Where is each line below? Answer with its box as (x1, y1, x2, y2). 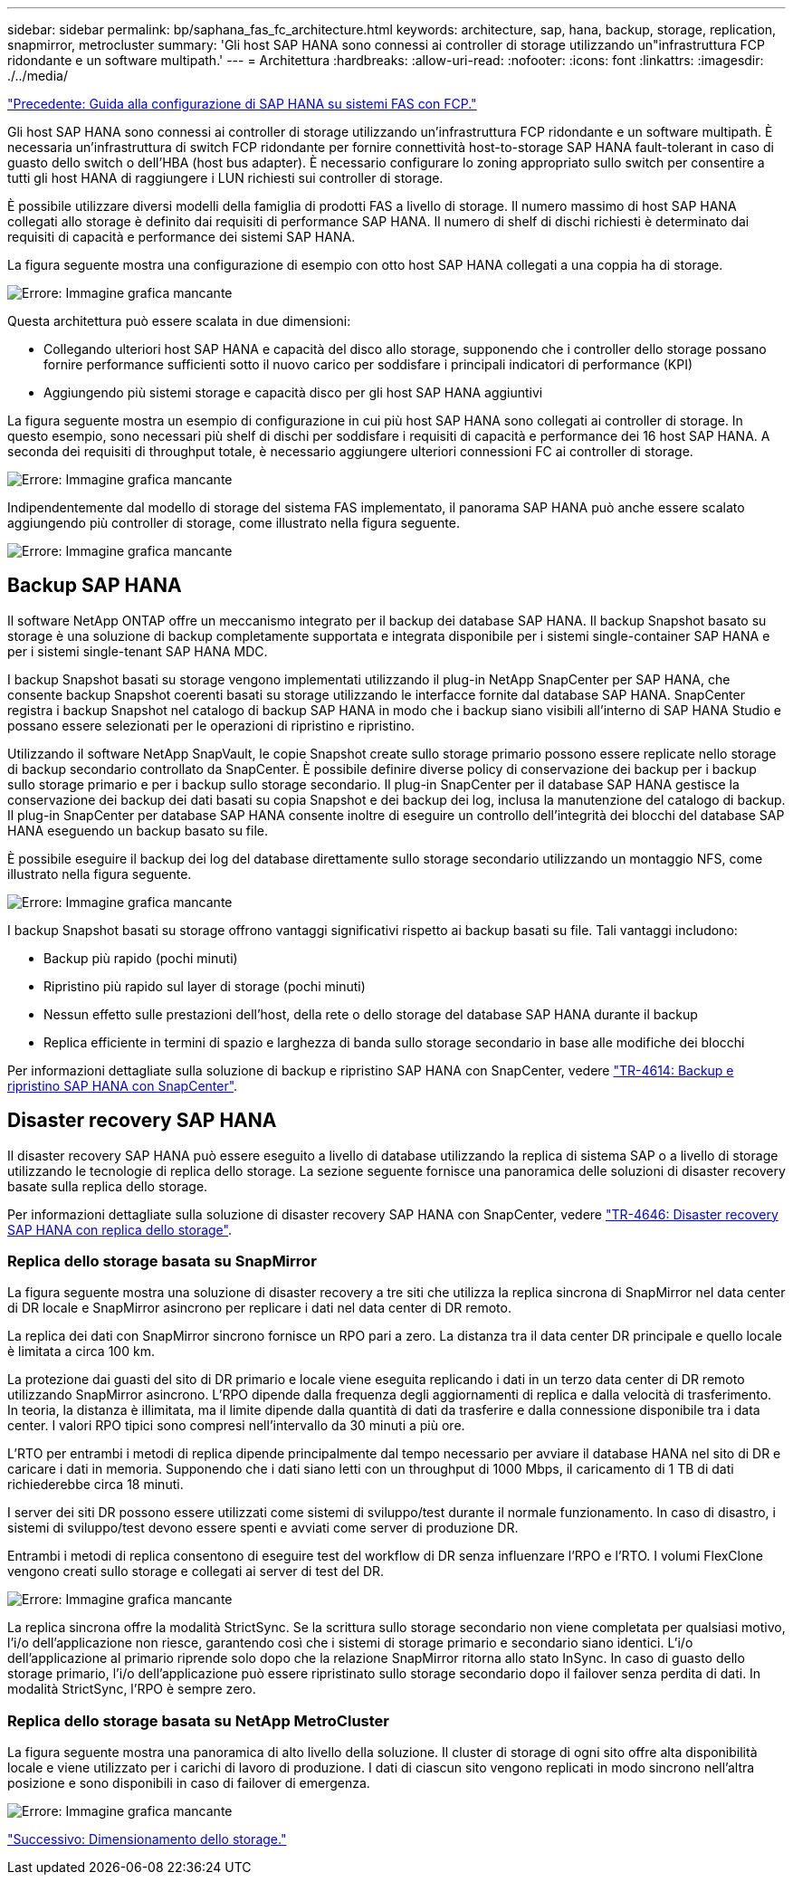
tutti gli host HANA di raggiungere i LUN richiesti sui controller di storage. (7, 170, 444, 186)
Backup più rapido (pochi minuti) (43, 950, 238, 966)
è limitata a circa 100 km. (7, 1343, 155, 1360)
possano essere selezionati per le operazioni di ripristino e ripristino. (7, 717, 416, 733)
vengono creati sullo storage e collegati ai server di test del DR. (7, 1563, 385, 1580)
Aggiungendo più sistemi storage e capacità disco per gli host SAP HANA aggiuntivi (43, 385, 543, 400)
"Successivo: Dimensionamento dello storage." (7, 1831, 287, 1848)
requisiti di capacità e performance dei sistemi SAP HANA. (7, 229, 356, 244)
